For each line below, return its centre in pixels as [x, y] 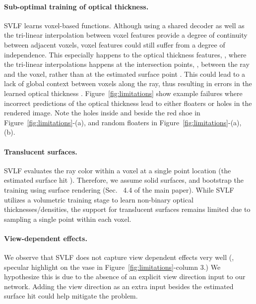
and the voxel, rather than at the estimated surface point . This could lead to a [125, 74]
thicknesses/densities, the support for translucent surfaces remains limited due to [127, 209]
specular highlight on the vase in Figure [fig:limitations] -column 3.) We [112, 267]
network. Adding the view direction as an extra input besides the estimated [119, 286]
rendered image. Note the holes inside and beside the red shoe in [102, 113]
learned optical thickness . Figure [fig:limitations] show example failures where [123, 93]
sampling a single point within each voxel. [68, 219]
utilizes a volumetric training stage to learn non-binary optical [99, 199]
